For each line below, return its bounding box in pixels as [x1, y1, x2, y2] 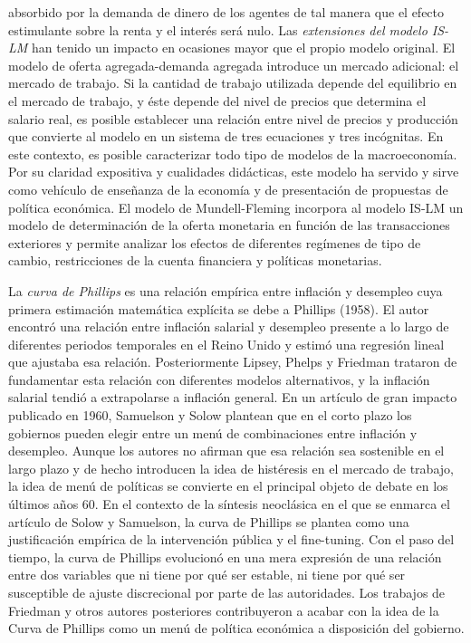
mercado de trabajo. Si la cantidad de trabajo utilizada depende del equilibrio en [8, 73, 457, 92]
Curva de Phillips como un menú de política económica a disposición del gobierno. [8, 619, 465, 638]
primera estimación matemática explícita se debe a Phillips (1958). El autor [8, 299, 429, 318]
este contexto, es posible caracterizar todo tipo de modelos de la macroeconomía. [8, 144, 457, 163]
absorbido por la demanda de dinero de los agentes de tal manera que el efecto [8, 3, 445, 21]
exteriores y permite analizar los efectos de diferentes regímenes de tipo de [8, 233, 421, 252]
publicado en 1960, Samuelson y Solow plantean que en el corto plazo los [8, 406, 412, 425]
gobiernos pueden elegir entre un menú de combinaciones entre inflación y [8, 423, 418, 442]
